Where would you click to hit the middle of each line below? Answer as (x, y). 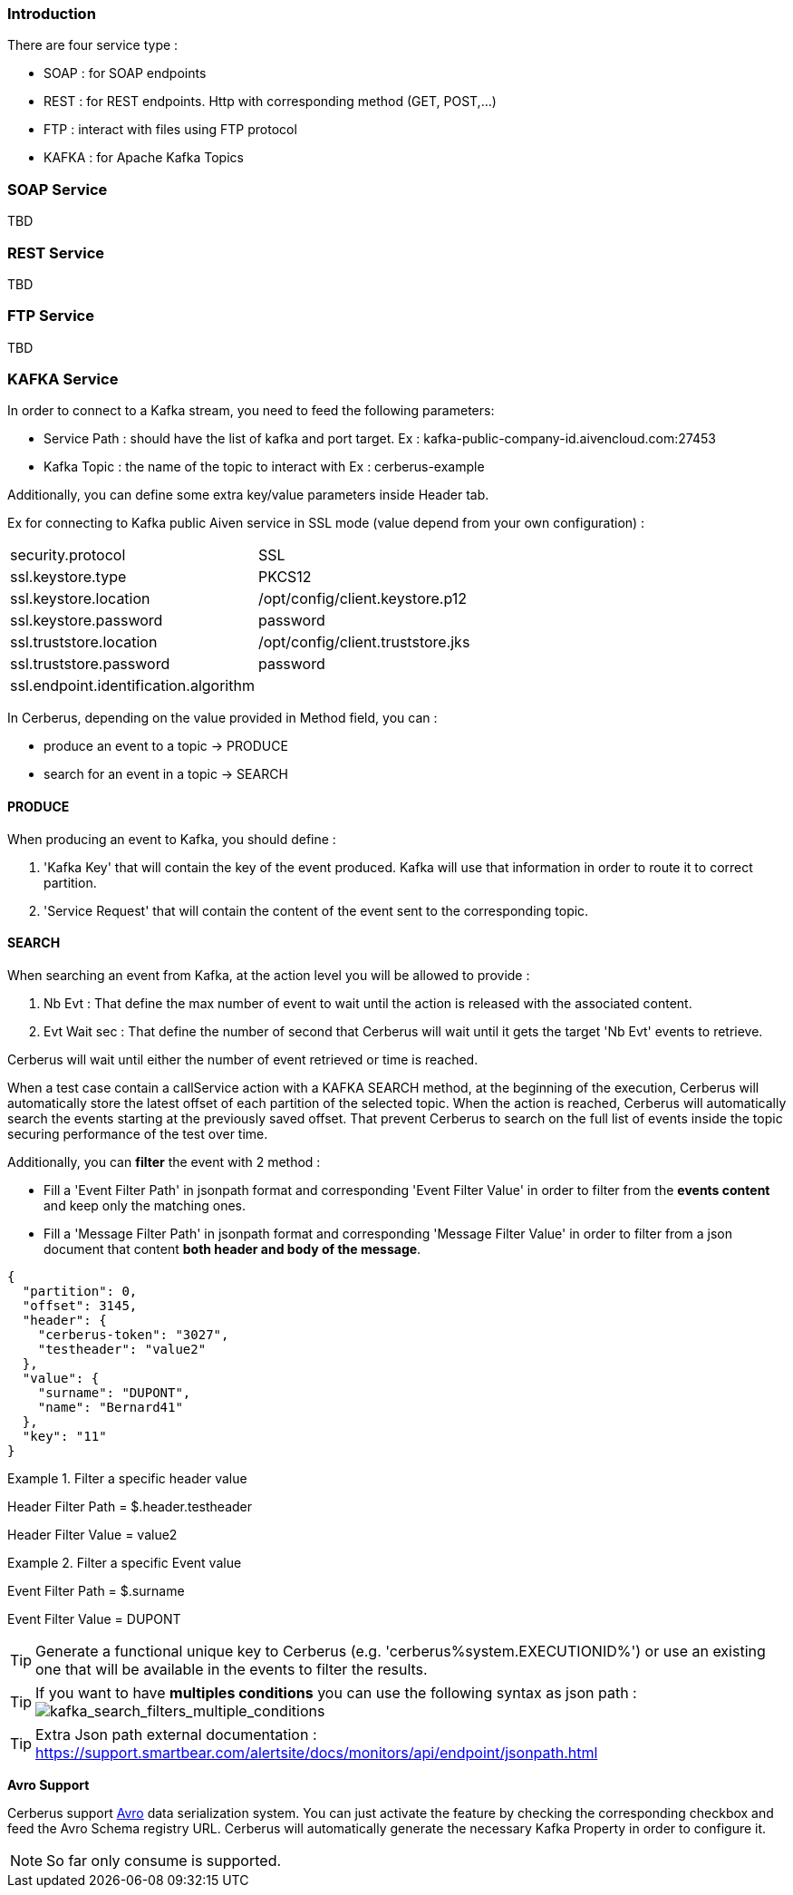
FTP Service (51, 316)
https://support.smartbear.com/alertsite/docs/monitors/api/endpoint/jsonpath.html (317, 1752)
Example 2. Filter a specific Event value (125, 1562)
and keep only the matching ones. (145, 1205)
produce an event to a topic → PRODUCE (166, 746)
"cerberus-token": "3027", (133, 1334)
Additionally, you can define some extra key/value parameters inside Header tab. (248, 495)
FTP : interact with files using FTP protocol (170, 130)
